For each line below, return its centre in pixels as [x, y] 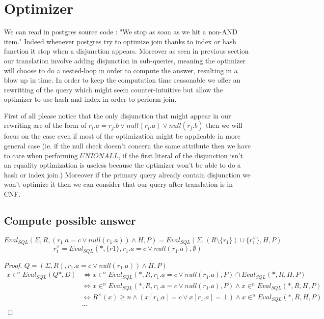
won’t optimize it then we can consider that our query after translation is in [118, 184]
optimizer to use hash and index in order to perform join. [90, 99]
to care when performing [41, 155]
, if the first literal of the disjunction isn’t [181, 155]
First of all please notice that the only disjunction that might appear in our [118, 115]
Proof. [13, 265]
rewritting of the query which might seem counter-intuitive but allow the [113, 89]
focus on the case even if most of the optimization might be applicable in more [122, 136]
